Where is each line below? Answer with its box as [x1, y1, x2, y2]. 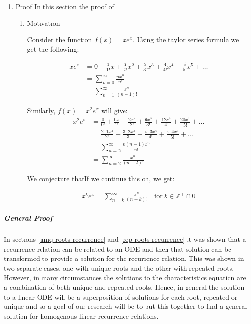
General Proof [4, 213, 53, 223]
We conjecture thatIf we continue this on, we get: [27, 173, 175, 184]
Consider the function [27, 34, 92, 44]
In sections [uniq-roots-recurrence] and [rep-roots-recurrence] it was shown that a [4, 234, 246, 244]
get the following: [27, 43, 79, 54]
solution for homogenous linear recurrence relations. [4, 310, 159, 321]
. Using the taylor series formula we [132, 34, 239, 44]
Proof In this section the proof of [15, 1, 114, 11]
